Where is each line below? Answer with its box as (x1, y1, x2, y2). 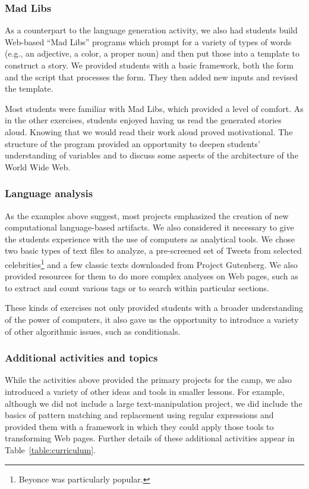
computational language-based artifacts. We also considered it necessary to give (5, 221, 294, 233)
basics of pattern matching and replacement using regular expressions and (5, 409, 274, 421)
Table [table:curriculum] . (5, 443, 96, 456)
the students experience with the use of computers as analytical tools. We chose (5, 232, 295, 245)
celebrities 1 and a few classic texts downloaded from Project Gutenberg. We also (5, 256, 298, 270)
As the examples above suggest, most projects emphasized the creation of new (5, 209, 289, 222)
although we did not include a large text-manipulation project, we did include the (5, 397, 302, 409)
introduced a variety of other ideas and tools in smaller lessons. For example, (5, 385, 285, 397)
